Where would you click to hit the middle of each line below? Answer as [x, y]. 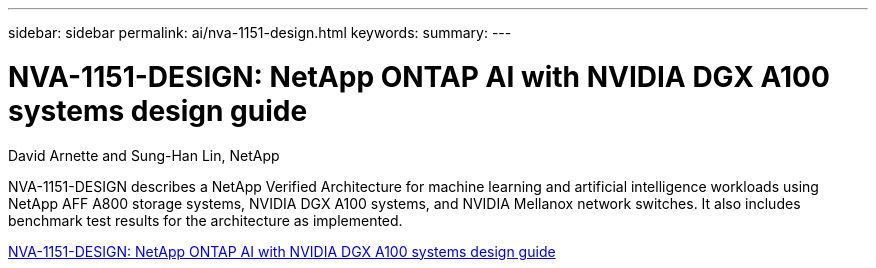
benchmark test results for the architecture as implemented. [205, 220]
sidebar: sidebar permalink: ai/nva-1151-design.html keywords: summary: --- [260, 32]
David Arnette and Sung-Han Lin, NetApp [144, 155]
